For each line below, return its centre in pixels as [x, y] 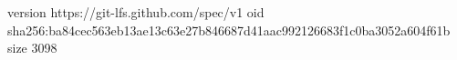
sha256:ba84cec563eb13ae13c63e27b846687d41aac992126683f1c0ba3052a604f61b [229, 30]
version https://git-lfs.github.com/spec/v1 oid [136, 12]
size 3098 [32, 48]
